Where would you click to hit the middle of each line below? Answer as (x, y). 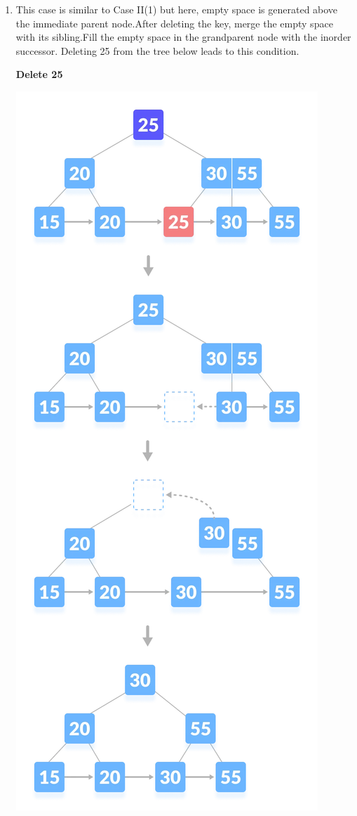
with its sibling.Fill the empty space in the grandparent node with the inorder (183, 37)
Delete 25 (39, 74)
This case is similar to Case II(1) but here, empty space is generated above (177, 9)
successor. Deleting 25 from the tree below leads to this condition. (157, 50)
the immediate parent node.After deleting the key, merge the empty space (174, 23)
